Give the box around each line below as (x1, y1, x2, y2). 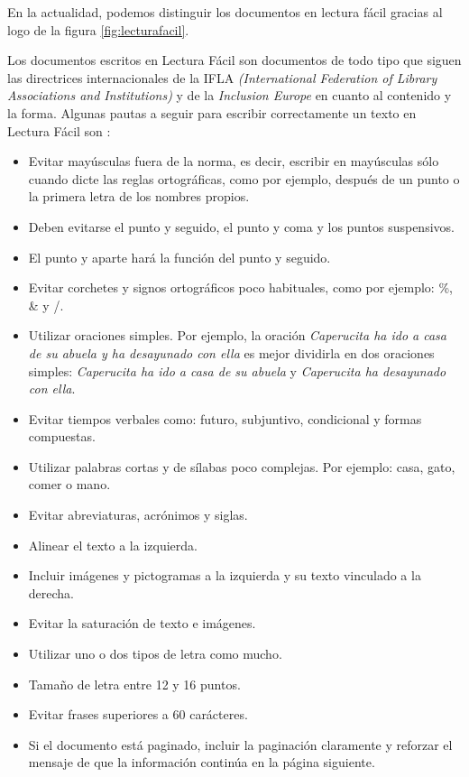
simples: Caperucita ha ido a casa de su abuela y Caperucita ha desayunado (28, 361, 446, 380)
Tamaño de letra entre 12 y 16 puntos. (28, 674, 241, 693)
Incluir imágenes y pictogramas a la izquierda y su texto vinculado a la (28, 566, 421, 585)
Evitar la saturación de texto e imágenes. (28, 614, 256, 633)
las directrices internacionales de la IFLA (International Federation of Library (7, 68, 437, 87)
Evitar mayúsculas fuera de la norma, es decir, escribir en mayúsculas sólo (28, 152, 439, 171)
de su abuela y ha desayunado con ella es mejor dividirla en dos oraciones (28, 343, 435, 362)
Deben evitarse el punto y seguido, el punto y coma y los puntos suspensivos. (28, 217, 455, 236)
